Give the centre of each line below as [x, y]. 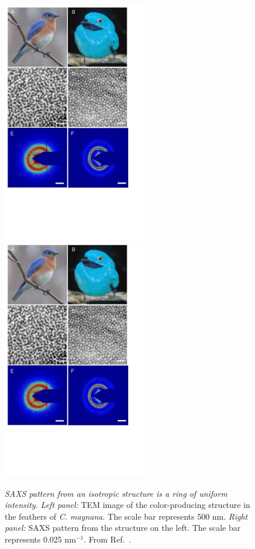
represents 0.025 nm [40, 539]
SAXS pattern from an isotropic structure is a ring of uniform [116, 493]
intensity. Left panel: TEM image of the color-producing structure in [127, 505]
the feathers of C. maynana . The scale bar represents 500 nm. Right [126, 516]
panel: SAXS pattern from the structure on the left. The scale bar [123, 528]
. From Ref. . [108, 539]
